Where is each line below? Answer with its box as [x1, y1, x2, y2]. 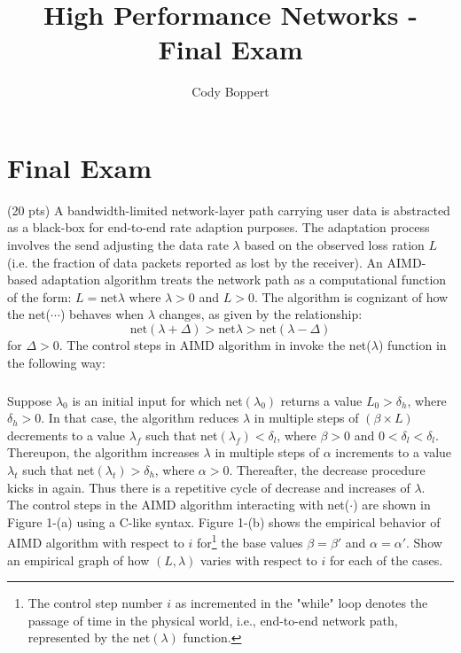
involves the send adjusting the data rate [7, 236, 229, 254]
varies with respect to [200, 550, 317, 569]
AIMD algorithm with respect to [7, 533, 184, 551]
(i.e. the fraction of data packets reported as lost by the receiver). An [7, 253, 383, 271]
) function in [378, 336, 447, 354]
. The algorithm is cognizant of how [254, 287, 449, 306]
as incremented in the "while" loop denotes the [175, 594, 428, 612]
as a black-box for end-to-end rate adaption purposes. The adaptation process [7, 218, 430, 237]
